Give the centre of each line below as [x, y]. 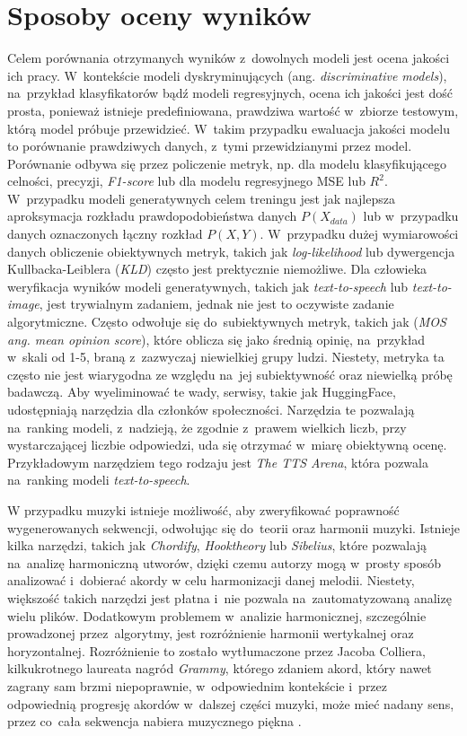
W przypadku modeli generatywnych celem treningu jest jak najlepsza [201, 198]
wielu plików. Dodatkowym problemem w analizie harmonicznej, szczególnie [217, 615]
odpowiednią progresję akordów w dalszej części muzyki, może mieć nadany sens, [231, 703]
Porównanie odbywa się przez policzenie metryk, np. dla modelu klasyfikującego [227, 163]
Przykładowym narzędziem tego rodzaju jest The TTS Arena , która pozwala [218, 462]
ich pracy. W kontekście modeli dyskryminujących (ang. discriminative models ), [227, 75]
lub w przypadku [411, 216]
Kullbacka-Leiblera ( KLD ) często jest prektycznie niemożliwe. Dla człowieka [217, 269]
